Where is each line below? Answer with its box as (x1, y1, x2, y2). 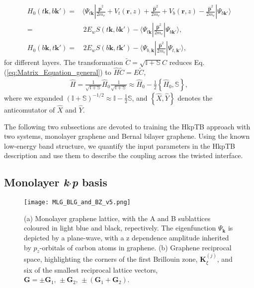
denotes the (177, 92, 213, 103)
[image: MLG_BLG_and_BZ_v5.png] (24, 199, 131, 206)
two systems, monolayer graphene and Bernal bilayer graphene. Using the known (4, 131, 250, 141)
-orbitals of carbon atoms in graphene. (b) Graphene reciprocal (39, 242, 232, 252)
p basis (72, 174, 107, 190)
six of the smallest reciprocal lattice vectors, (24, 264, 158, 275)
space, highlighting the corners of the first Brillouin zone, (24, 254, 198, 264)
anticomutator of (4, 104, 55, 115)
